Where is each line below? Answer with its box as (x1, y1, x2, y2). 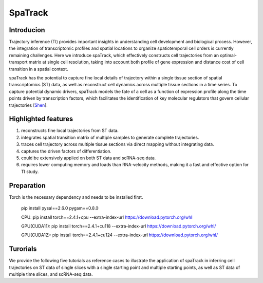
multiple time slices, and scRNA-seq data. (9, 271, 93, 277)
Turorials (9, 245, 37, 253)
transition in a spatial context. (9, 66, 68, 72)
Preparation (9, 181, 46, 189)
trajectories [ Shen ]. (9, 102, 48, 108)
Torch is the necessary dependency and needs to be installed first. (9, 194, 143, 200)
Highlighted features (9, 115, 73, 123)
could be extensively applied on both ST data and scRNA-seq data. (21, 155, 156, 161)
